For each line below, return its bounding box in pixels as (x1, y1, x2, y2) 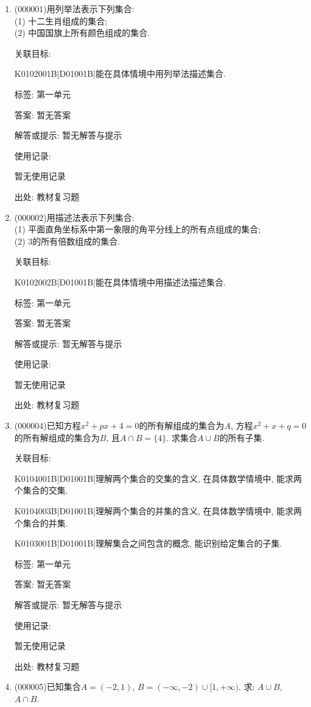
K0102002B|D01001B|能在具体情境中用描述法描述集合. (14, 275, 226, 288)
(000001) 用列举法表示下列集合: (14, 2, 135, 15)
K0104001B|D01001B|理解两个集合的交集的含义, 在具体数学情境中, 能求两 (14, 472, 302, 484)
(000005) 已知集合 (14, 680, 81, 693)
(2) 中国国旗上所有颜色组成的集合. (14, 26, 150, 39)
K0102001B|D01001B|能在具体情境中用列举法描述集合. (14, 67, 226, 80)
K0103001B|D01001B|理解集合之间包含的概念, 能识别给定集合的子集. (14, 537, 282, 550)
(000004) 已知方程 (14, 419, 81, 432)
